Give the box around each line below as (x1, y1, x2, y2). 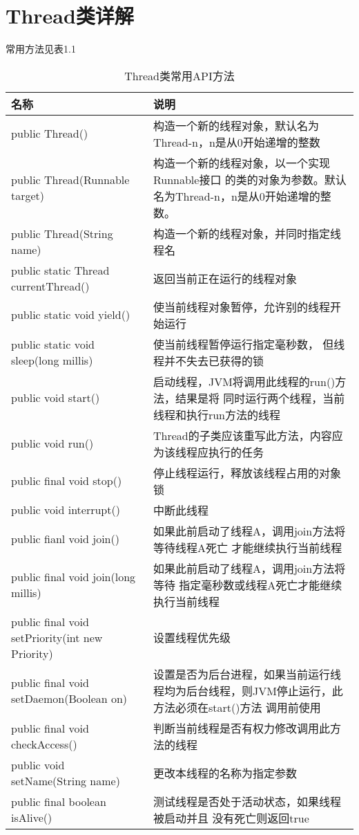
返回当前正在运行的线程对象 (153, 270, 297, 286)
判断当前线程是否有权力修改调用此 (153, 719, 330, 736)
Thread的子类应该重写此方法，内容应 (153, 427, 343, 443)
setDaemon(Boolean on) (11, 690, 128, 706)
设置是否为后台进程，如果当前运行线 (153, 666, 341, 682)
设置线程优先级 (153, 630, 231, 646)
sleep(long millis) (11, 351, 93, 368)
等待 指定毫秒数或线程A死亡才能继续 (153, 576, 342, 593)
